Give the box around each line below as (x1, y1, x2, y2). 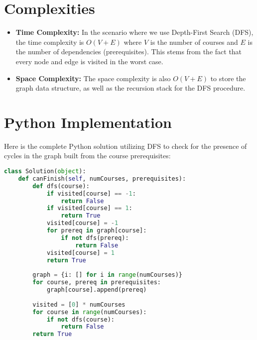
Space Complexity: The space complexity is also (15, 73, 171, 83)
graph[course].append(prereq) (46, 286, 147, 293)
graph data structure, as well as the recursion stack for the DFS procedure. (15, 83, 246, 93)
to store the (210, 73, 246, 83)
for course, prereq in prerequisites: (32, 279, 161, 286)
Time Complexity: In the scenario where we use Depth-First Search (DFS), (15, 27, 254, 37)
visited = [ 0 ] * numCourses (32, 301, 126, 308)
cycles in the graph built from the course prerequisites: (4, 150, 171, 161)
